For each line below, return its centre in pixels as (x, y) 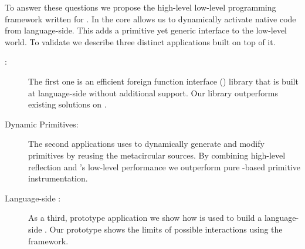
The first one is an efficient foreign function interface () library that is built (163, 81)
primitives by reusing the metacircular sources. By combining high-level (157, 155)
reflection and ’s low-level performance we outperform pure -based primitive (164, 166)
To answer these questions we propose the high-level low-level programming (140, 7)
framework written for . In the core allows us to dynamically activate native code (150, 18)
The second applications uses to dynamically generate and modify (146, 144)
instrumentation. (58, 178)
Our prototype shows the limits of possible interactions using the (166, 229)
